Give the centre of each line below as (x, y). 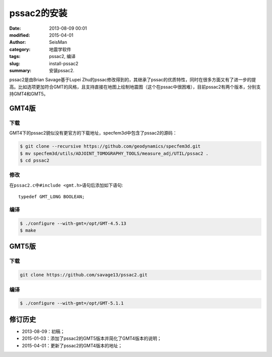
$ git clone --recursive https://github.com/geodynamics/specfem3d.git (110, 146)
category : (20, 49)
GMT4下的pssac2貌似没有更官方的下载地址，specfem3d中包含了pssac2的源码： (93, 133)
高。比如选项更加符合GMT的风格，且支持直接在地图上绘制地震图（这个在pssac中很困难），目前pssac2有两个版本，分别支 (135, 87)
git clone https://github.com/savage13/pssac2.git (84, 275)
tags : (15, 56)
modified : (20, 35)
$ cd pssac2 (35, 160)
